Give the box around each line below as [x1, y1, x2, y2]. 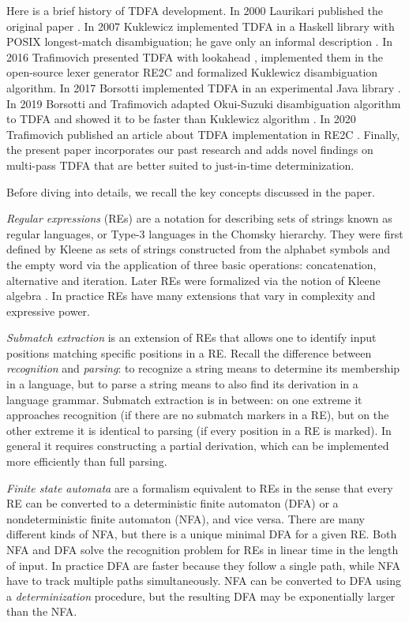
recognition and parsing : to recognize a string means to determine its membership [6, 360, 400, 377]
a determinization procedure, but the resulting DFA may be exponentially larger [6, 587, 396, 604]
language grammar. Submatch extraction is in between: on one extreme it [6, 391, 362, 407]
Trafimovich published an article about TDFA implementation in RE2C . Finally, [6, 126, 400, 142]
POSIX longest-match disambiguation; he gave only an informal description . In [6, 33, 392, 50]
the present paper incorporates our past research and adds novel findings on [6, 141, 373, 158]
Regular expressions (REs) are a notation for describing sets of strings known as [6, 210, 392, 227]
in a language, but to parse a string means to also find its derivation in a [6, 376, 358, 392]
